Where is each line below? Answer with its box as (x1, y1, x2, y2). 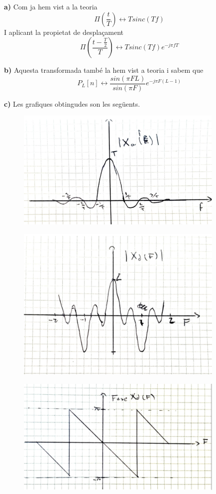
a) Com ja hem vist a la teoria (4, 1, 98, 11)
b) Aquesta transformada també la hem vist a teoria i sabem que (4, 65, 204, 75)
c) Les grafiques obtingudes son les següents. (4, 98, 140, 109)
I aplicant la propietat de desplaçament (4, 26, 124, 37)
